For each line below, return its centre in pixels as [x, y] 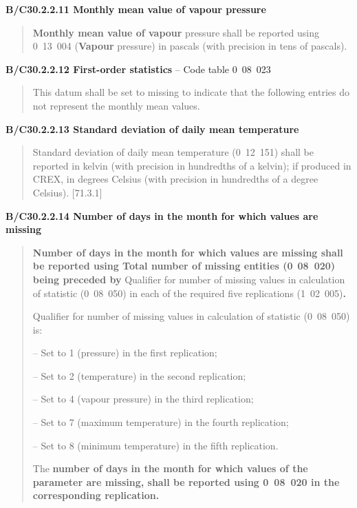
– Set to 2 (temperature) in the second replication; [139, 375]
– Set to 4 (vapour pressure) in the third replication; [143, 399]
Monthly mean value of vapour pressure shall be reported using [176, 32]
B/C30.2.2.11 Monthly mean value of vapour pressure [136, 9]
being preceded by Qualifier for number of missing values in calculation [189, 279]
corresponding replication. [96, 495]
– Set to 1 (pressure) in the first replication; [125, 353]
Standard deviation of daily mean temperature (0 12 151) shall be [173, 152]
